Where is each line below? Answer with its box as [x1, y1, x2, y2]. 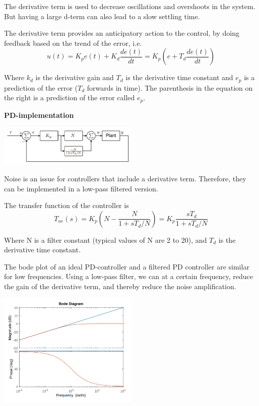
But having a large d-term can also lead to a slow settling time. [4, 11, 200, 21]
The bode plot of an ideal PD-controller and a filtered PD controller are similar [4, 261, 249, 272]
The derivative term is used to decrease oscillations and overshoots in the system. [4, 1, 255, 11]
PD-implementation [4, 109, 74, 120]
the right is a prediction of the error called [4, 92, 135, 103]
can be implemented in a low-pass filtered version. [4, 183, 158, 193]
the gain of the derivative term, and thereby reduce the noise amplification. [4, 281, 236, 292]
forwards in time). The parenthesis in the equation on [87, 82, 253, 93]
